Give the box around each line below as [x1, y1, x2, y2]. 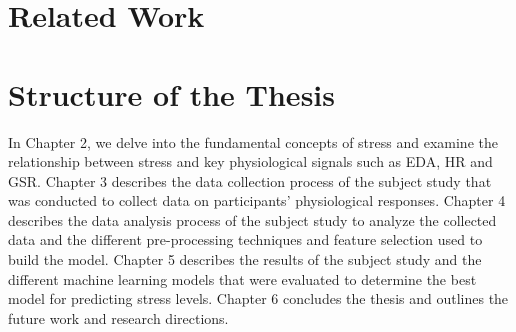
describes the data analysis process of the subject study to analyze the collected [8, 209, 497, 230]
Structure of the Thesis [8, 73, 335, 114]
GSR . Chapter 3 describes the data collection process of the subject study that [8, 170, 492, 191]
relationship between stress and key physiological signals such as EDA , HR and [8, 151, 493, 172]
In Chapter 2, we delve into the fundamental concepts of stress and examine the [8, 131, 498, 152]
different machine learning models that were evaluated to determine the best [8, 268, 477, 289]
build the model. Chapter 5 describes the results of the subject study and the [8, 249, 482, 270]
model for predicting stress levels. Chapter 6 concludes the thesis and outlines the [8, 288, 509, 309]
